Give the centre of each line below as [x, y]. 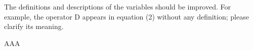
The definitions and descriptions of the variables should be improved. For [117, 6]
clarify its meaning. [34, 26]
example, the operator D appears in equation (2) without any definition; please [126, 16]
